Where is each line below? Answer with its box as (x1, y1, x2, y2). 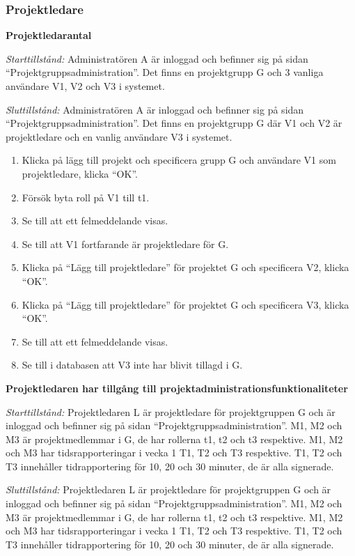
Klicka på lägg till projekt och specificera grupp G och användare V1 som (22, 153, 336, 167)
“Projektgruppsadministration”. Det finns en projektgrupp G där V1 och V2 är (6, 116, 342, 130)
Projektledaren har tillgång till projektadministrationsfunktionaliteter (6, 380, 348, 395)
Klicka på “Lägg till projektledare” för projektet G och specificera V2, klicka (22, 260, 349, 275)
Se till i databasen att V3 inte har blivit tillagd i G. (22, 357, 243, 372)
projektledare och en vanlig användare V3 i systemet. (6, 129, 232, 144)
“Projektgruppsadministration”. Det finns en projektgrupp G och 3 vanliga (6, 65, 324, 79)
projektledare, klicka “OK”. (22, 166, 138, 180)
